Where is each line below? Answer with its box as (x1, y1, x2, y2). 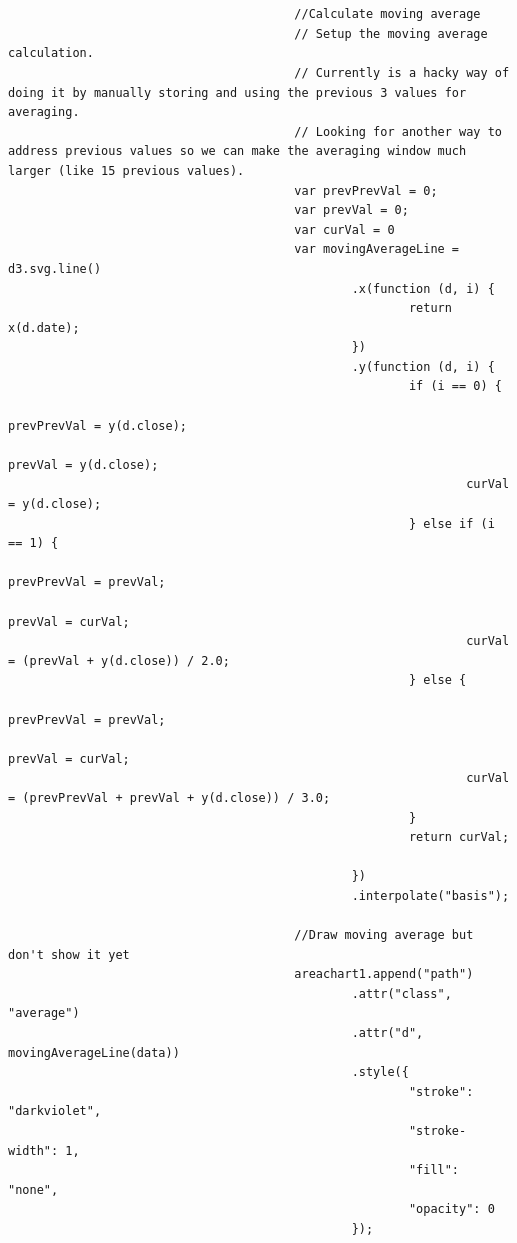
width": (8, 1143, 59, 1158)
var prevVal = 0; (294, 203, 409, 218)
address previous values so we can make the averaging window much (8, 144, 467, 159)
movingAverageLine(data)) (8, 1045, 180, 1060)
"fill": (408, 1163, 460, 1178)
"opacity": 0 (408, 1202, 495, 1217)
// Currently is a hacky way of (294, 65, 510, 80)
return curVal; (408, 830, 510, 845)
